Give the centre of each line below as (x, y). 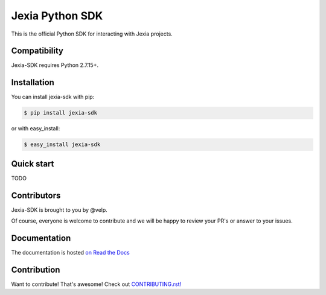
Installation (33, 82)
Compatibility (37, 51)
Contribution (36, 269)
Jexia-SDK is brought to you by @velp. (59, 210)
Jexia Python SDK (57, 16)
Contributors (36, 195)
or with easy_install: (36, 128)
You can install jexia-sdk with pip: (53, 97)
